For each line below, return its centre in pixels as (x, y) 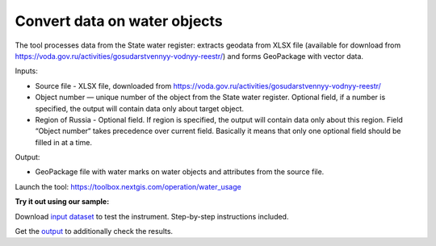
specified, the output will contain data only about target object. (140, 108)
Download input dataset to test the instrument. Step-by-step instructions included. (152, 216)
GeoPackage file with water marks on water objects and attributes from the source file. (180, 172)
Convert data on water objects (119, 21)
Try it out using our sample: (62, 202)
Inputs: (26, 71)
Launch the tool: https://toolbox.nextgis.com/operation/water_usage (128, 186)
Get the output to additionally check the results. (94, 231)
